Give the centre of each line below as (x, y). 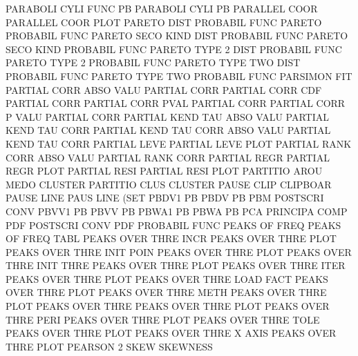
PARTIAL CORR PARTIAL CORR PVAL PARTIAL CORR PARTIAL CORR (176, 103)
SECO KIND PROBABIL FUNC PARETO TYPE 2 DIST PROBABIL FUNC (174, 49)
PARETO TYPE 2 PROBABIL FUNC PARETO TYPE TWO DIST (153, 62)
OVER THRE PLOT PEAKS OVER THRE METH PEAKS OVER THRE (166, 292)
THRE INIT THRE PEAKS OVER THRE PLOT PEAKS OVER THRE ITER (176, 265)
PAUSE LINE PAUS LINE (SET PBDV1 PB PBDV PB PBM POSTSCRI (165, 198)
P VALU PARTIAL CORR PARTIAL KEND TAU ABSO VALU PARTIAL (168, 116)
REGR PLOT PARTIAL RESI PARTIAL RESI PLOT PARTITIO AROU (164, 171)
